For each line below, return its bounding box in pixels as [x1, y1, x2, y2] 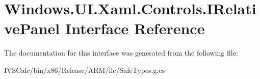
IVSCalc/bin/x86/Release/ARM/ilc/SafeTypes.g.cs [4, 64, 165, 75]
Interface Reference [65, 18, 205, 39]
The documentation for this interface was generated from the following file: [4, 47, 238, 58]
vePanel [4, 18, 60, 39]
